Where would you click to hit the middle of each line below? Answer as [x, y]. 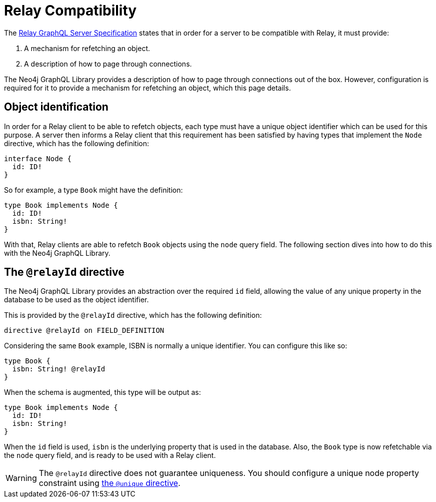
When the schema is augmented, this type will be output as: [102, 392]
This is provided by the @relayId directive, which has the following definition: [133, 315]
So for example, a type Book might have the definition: [93, 190]
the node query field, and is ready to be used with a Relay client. [110, 455]
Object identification [56, 107]
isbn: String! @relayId [59, 369]
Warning [21, 478]
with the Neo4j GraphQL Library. [57, 253]
